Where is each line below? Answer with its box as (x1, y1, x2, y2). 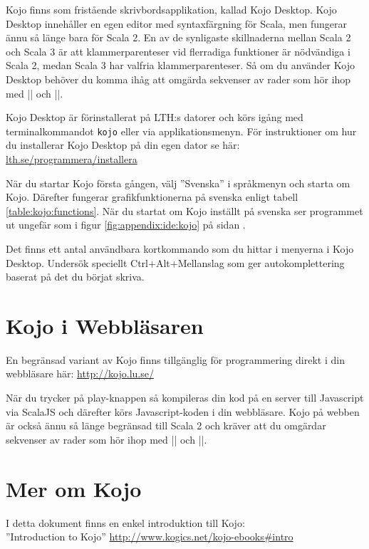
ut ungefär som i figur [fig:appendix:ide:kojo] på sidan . (6, 217, 246, 232)
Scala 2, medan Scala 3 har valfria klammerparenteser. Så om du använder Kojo (6, 58, 355, 73)
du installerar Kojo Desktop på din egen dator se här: (6, 137, 240, 152)
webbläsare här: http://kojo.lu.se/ (6, 366, 154, 381)
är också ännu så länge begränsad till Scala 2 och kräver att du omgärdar (6, 418, 326, 433)
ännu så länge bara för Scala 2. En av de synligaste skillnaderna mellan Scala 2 (6, 30, 351, 45)
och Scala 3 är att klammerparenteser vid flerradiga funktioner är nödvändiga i (6, 43, 350, 58)
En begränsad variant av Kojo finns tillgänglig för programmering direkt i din (6, 352, 345, 367)
